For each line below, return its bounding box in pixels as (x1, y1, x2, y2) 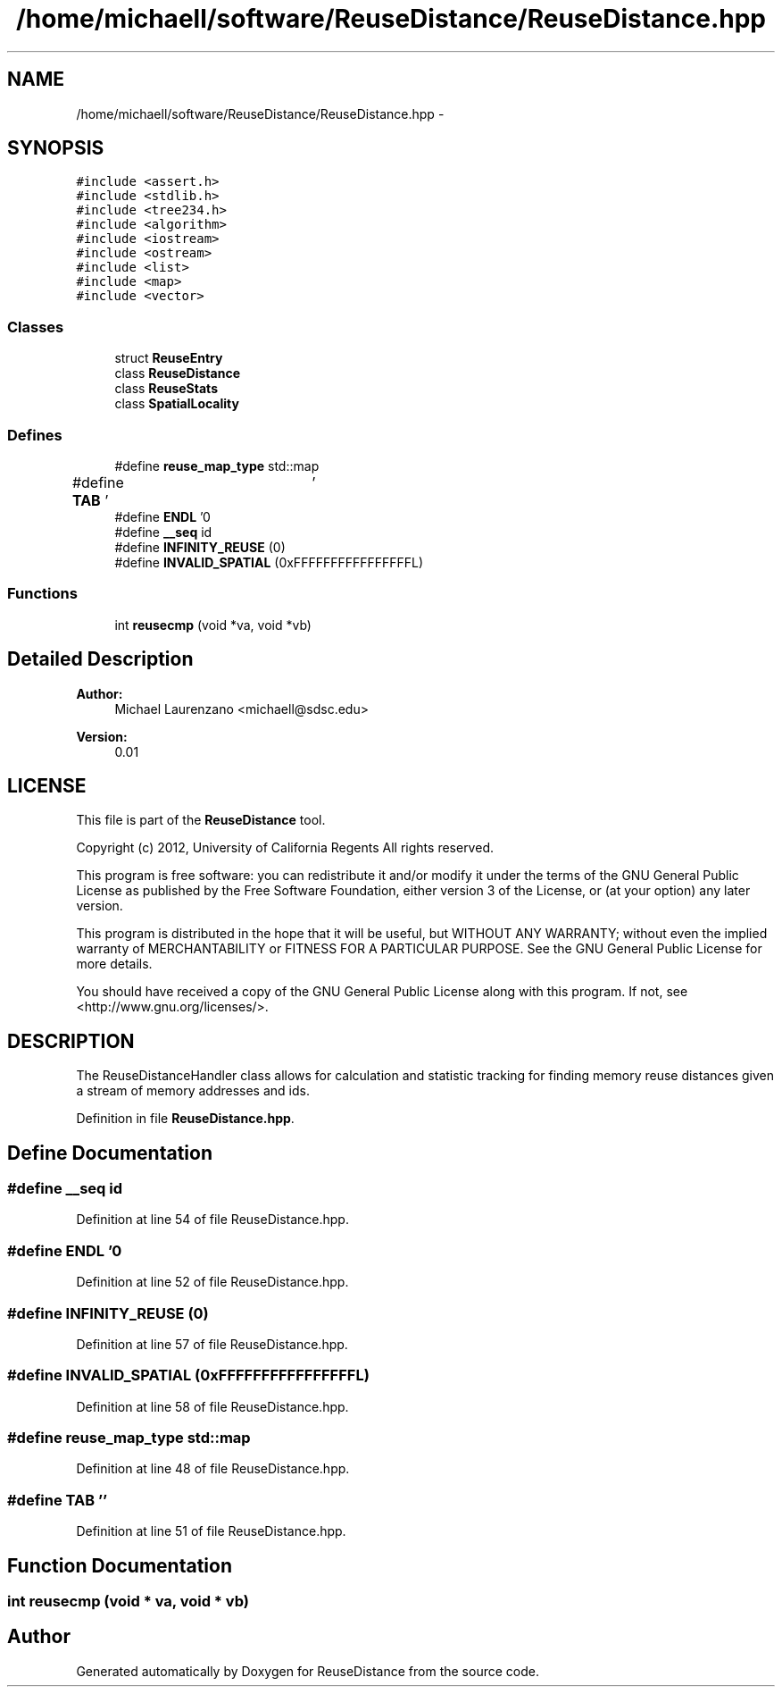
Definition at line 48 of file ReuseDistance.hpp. (76, 1461, 350, 1477)
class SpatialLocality (114, 396, 239, 412)
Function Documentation (7, 1554, 232, 1577)
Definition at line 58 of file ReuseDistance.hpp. (76, 1398, 349, 1414)
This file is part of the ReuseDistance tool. (76, 812, 326, 828)
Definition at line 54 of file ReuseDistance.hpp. (76, 1212, 349, 1228)
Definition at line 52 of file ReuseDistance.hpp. (76, 1274, 349, 1290)
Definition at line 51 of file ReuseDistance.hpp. (76, 1523, 346, 1539)
